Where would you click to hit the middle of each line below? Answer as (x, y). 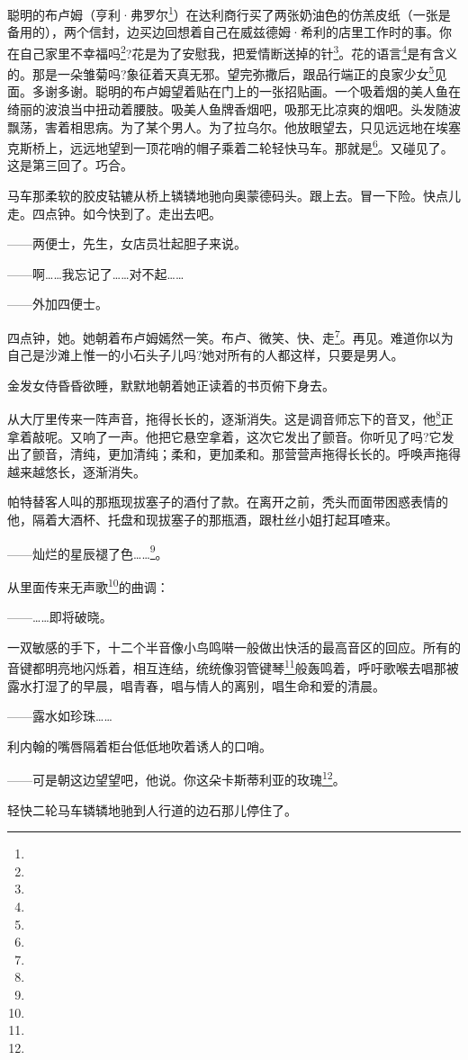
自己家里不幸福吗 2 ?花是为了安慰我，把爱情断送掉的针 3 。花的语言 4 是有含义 (238, 51)
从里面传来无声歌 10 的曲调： (88, 585)
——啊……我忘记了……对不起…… (96, 273)
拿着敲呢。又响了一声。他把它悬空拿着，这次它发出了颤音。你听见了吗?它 (225, 436)
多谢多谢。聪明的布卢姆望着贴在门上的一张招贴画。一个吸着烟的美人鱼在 (246, 91)
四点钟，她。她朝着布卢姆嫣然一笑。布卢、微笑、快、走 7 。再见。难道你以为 (230, 336)
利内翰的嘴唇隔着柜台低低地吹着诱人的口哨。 (139, 746)
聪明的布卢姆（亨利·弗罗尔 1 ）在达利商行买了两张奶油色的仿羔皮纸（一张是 (229, 13)
